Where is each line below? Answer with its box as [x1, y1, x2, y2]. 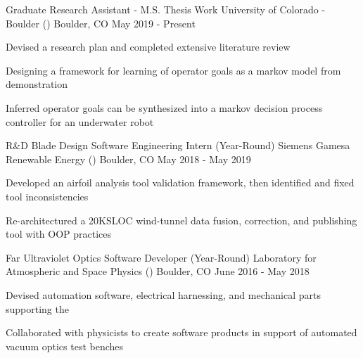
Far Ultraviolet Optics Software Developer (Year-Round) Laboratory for [6, 250, 317, 264]
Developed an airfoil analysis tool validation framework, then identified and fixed [6, 175, 355, 190]
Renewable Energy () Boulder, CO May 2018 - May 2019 [6, 151, 251, 166]
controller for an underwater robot [6, 114, 154, 129]
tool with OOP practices [6, 226, 112, 241]
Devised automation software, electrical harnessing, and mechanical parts [6, 287, 321, 302]
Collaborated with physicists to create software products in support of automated [6, 325, 357, 340]
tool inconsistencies [6, 188, 89, 203]
